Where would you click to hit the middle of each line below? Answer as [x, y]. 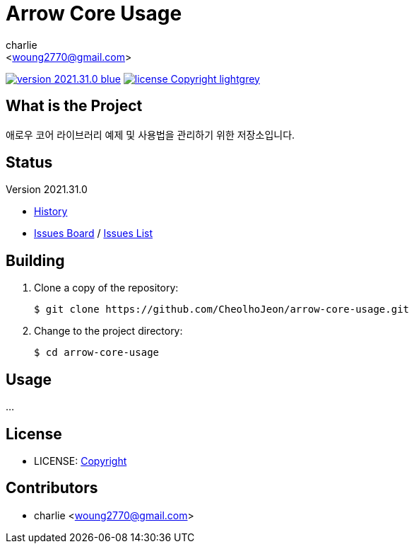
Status [29, 163]
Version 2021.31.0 [47, 190]
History [51, 212]
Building [35, 260]
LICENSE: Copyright [81, 461]
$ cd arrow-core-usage [97, 353]
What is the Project [74, 106]
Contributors [52, 488]
